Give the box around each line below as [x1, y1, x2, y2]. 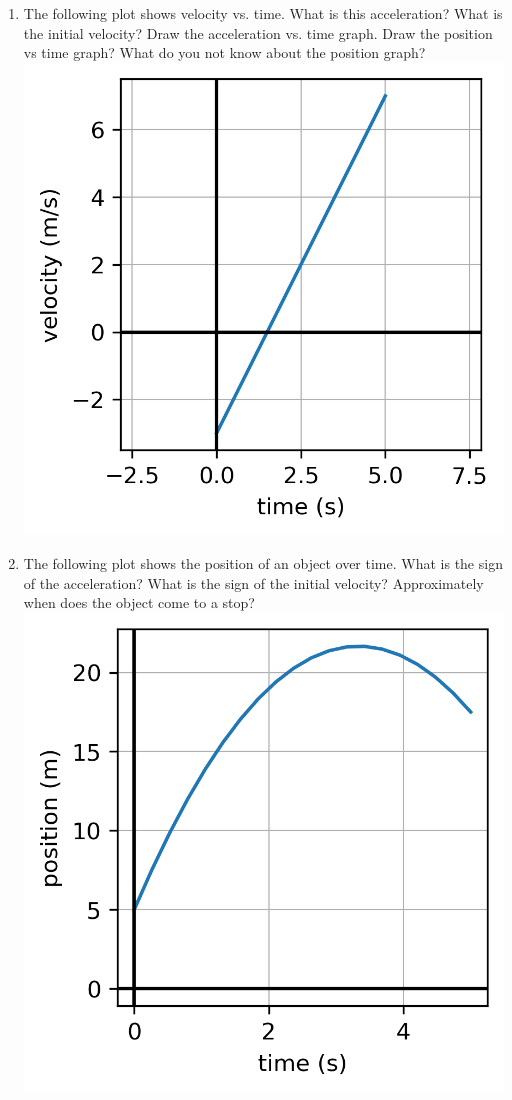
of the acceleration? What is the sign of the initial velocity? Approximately [23, 572, 484, 593]
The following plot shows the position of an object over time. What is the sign [23, 552, 503, 573]
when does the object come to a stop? [23, 592, 255, 613]
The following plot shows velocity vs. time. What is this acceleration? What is [23, 3, 503, 23]
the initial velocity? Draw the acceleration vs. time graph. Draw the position [23, 22, 493, 43]
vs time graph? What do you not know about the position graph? [23, 42, 426, 63]
